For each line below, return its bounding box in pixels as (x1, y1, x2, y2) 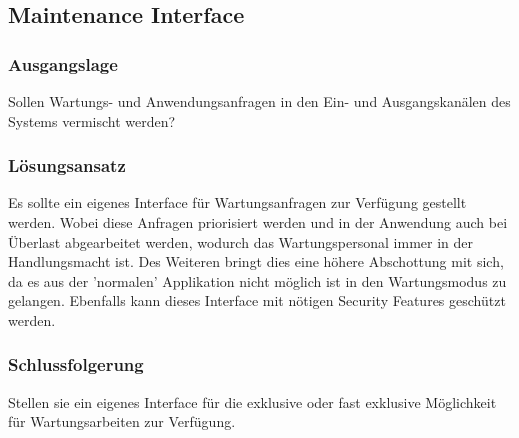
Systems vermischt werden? (8, 110, 176, 131)
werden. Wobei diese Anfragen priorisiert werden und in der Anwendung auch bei (8, 212, 508, 232)
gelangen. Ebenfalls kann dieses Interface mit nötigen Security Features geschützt (8, 290, 506, 311)
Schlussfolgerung (8, 352, 144, 377)
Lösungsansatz (8, 153, 126, 178)
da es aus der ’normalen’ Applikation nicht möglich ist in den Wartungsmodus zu (8, 270, 507, 291)
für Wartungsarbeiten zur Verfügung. (8, 411, 236, 432)
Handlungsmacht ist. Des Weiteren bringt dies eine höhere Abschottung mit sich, (8, 251, 504, 272)
